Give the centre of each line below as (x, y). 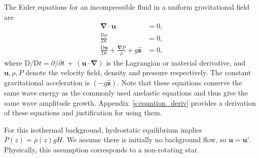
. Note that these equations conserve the (179, 82)
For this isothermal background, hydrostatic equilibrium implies (103, 129)
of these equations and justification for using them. (83, 113)
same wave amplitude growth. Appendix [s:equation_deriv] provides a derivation (130, 102)
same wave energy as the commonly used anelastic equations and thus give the (126, 92)
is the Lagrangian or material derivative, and (176, 62)
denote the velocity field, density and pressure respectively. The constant (138, 72)
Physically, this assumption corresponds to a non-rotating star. (102, 149)
